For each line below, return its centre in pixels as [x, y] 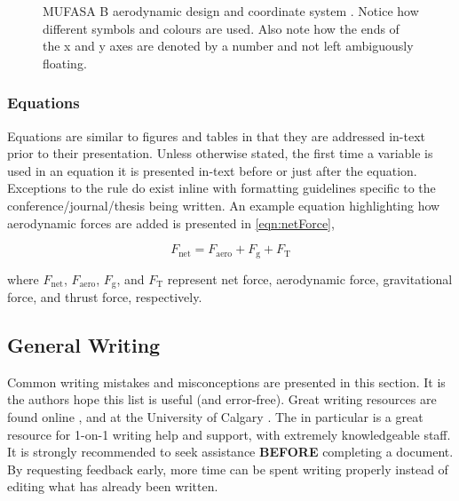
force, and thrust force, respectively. [105, 297]
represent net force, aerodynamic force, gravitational [310, 278]
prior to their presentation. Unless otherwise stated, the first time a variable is [220, 153]
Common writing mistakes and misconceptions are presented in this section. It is [226, 382]
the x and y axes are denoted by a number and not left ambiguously [228, 46]
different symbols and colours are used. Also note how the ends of [221, 28]
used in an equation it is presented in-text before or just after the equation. [212, 170]
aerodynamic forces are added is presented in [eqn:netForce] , [171, 223]
